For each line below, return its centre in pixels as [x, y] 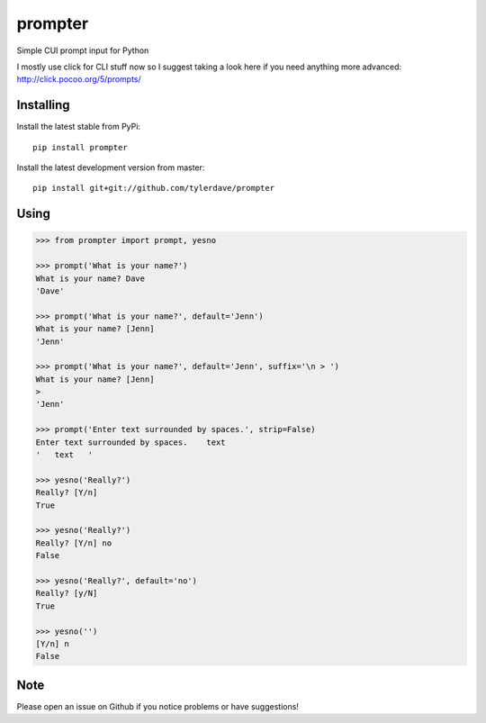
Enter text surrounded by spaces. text [130, 442]
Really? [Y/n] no [74, 543]
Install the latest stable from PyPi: [79, 127]
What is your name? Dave [90, 278]
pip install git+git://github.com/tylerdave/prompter [153, 188]
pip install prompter [80, 147]
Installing [44, 105]
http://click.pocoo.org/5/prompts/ [79, 79]
